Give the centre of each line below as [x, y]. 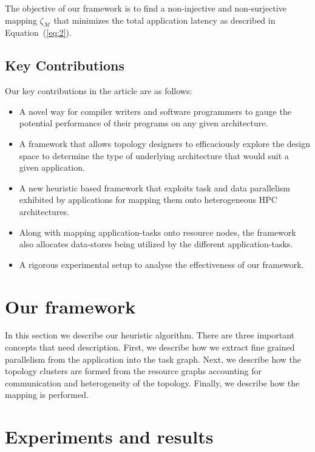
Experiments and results [109, 437]
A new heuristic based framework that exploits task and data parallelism [155, 187]
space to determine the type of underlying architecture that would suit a [154, 155]
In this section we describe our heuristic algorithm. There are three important [150, 335]
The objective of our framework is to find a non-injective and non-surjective [146, 8]
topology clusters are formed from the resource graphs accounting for [133, 371]
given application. [52, 167]
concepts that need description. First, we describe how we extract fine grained [150, 347]
